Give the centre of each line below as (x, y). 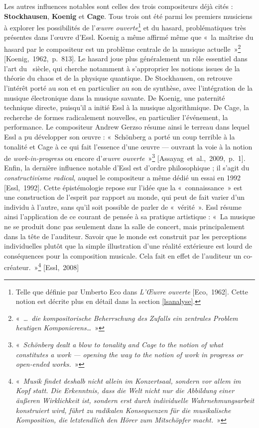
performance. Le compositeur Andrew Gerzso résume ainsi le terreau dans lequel (127, 127)
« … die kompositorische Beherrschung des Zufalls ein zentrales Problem (127, 318)
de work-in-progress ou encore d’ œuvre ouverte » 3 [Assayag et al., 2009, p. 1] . (125, 157)
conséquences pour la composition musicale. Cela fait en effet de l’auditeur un (123, 255)
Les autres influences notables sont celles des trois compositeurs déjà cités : (119, 6)
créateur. (17, 267)
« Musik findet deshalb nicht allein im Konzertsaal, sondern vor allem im (128, 380)
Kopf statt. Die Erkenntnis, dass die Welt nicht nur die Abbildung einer (125, 390)
